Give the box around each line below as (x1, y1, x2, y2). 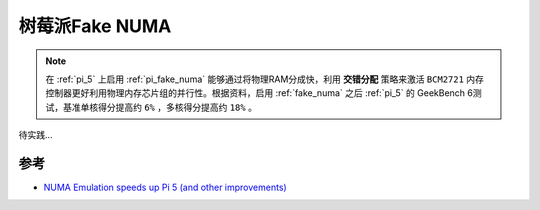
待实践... (18, 129, 54, 141)
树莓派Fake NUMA (18, 15, 172, 37)
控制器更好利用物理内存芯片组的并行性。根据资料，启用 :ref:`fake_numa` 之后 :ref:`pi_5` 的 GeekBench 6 (45, 87, 474, 99)
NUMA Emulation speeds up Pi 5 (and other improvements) (43, 181, 287, 194)
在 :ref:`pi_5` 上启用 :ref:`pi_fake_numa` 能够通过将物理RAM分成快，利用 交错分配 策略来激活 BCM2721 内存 (45, 73, 485, 85)
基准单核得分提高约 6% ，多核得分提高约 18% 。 (62, 101, 257, 113)
